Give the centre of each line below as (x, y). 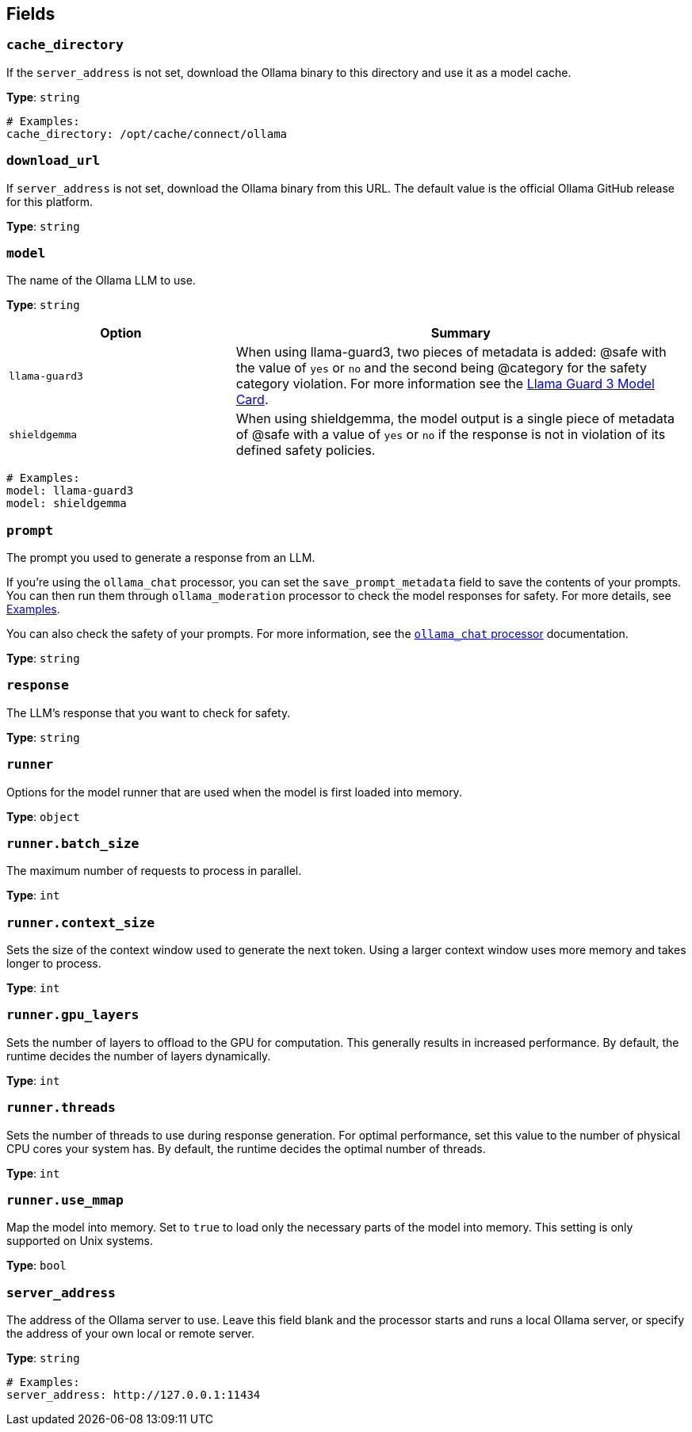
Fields (31, 14)
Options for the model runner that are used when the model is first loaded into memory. (234, 792)
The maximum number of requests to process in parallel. (154, 871)
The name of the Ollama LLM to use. (101, 281)
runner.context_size (81, 922)
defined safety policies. (306, 451)
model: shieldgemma (67, 504)
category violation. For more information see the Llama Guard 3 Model (445, 384)
